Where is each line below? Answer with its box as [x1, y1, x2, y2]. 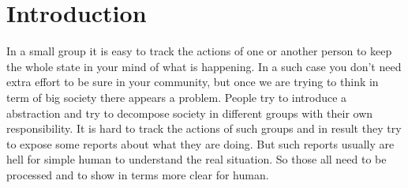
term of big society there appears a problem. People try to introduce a [6, 88, 347, 105]
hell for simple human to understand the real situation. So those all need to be [6, 151, 387, 167]
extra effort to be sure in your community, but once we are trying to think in [6, 73, 379, 90]
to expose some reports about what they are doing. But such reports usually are [6, 135, 395, 152]
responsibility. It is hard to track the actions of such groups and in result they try [6, 120, 402, 137]
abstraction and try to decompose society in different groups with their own [6, 104, 373, 121]
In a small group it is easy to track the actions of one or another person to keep [6, 43, 392, 59]
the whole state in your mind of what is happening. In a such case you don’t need [6, 58, 402, 74]
